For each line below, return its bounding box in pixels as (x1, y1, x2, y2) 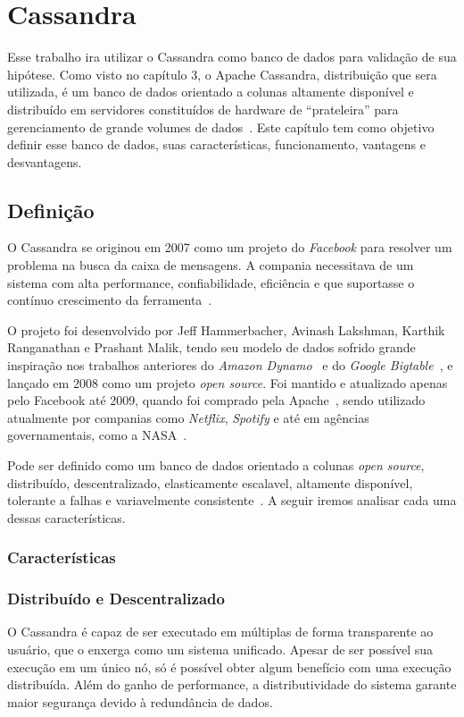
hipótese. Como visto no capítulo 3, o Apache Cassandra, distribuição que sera (7, 64, 437, 83)
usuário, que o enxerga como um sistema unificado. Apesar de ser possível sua (7, 640, 434, 659)
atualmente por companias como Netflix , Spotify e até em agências (7, 408, 369, 426)
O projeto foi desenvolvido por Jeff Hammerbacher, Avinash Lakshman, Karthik (7, 320, 445, 339)
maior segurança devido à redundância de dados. (7, 692, 273, 711)
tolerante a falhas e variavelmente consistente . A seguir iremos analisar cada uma (7, 491, 457, 510)
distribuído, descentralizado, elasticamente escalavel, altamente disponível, (7, 473, 413, 492)
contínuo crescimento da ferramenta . (7, 291, 212, 309)
